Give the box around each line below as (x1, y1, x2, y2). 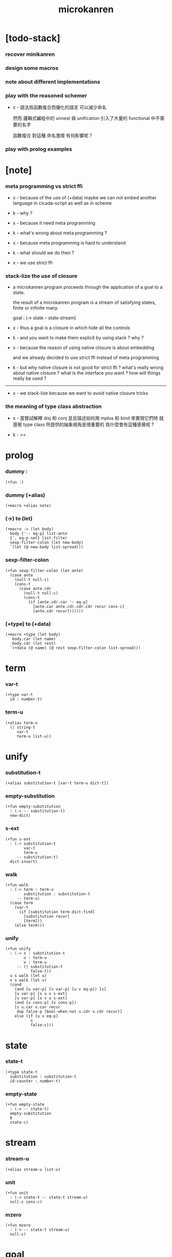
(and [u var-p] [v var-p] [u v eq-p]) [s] (14, 987, 106, 992)
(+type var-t (5, 692, 33, 698)
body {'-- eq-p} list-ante (10, 531, 68, 536)
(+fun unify (5, 946, 31, 951)
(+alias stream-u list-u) (5, 1167, 60, 1172)
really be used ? (12, 375, 47, 381)
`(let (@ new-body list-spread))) (10, 544, 83, 550)
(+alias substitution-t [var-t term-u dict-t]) (5, 781, 109, 786)
